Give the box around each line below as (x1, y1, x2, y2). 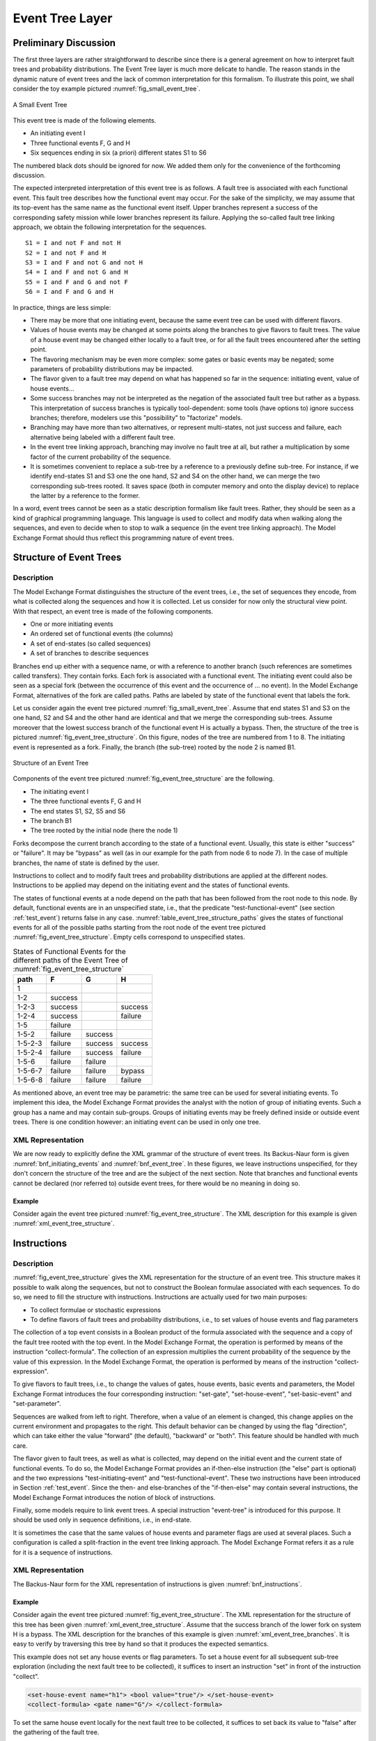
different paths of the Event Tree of (13, 955, 128, 965)
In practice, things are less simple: (13, 303, 111, 311)
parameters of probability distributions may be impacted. (30, 365, 194, 373)
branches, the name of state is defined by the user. (13, 859, 159, 867)
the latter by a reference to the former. (30, 492, 141, 500)
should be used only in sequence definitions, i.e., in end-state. (13, 1515, 191, 1524)
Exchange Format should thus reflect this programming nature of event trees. (13, 533, 235, 542)
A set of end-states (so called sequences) (30, 639, 151, 648)
